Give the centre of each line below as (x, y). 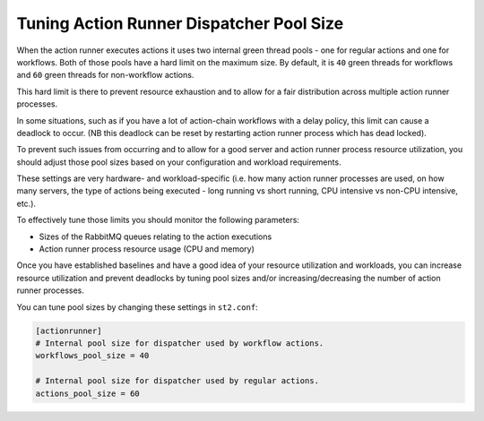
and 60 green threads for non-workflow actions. (105, 75)
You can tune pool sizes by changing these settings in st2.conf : (138, 307)
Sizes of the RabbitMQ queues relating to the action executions (156, 236)
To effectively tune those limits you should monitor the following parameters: (158, 220)
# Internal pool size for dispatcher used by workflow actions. (180, 343)
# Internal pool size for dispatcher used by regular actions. (177, 381)
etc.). (26, 203)
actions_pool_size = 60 (88, 393)
